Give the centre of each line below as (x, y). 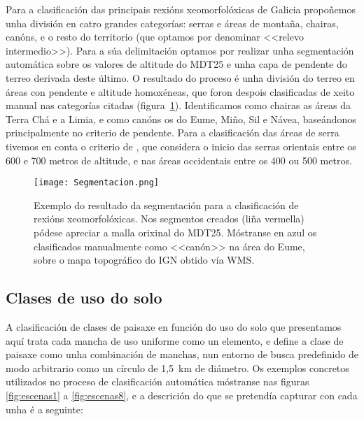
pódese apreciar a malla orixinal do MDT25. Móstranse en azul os (175, 232)
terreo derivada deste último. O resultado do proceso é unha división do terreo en (180, 77)
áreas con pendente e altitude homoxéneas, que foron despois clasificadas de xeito (180, 91)
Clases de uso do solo (84, 298)
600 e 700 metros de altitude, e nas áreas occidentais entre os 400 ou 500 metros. (179, 160)
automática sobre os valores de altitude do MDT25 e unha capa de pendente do (176, 64)
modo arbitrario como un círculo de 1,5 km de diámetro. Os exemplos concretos (177, 368)
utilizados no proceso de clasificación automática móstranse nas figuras (157, 381)
